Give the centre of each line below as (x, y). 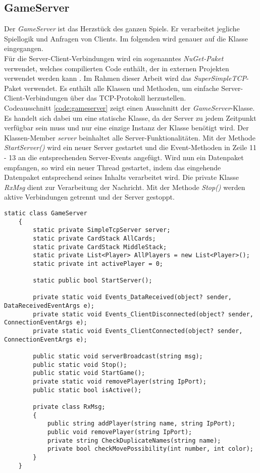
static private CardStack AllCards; (94, 238)
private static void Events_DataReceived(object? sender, (133, 297)
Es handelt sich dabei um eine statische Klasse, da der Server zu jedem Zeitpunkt (130, 117)
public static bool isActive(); (87, 390)
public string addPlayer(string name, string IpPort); (141, 424)
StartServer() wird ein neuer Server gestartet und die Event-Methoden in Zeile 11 (130, 147)
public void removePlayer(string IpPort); (120, 432)
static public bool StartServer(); (93, 281)
